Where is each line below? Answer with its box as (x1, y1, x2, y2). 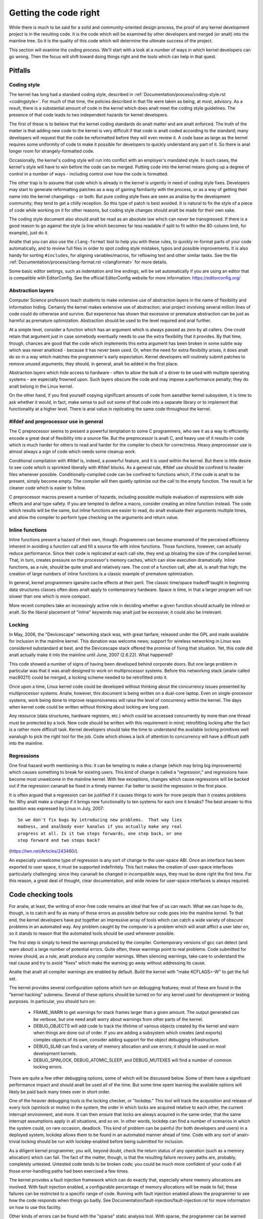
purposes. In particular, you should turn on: (9, 998, 96, 1004)
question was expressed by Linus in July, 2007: (9, 806, 104, 811)
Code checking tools (9, 890, 73, 899)
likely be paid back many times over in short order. (9, 1089, 111, 1095)
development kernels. (33, 1050, 77, 1056)
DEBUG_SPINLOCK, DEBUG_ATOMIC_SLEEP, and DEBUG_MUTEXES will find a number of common (33, 1057, 232, 1063)
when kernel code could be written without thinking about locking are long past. (9, 704, 169, 709)
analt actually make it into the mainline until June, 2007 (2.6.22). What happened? (9, 652, 173, 658)
